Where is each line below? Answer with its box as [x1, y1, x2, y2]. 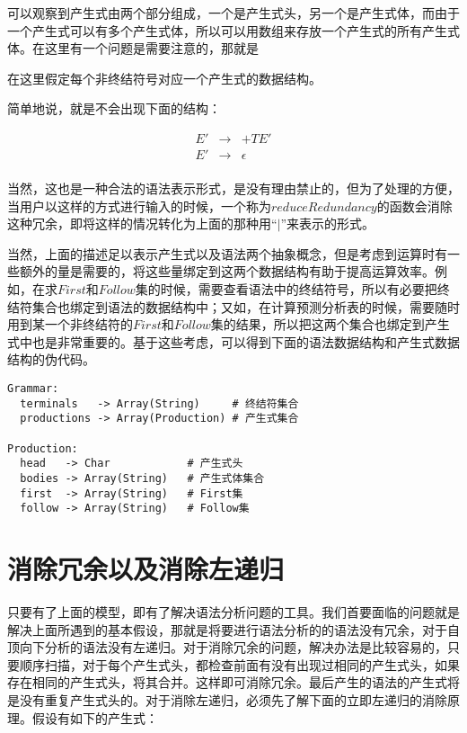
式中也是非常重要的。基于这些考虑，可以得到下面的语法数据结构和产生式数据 [7, 332, 460, 351]
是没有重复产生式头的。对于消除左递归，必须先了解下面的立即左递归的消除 [7, 691, 447, 709]
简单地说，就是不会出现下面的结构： [7, 99, 221, 118]
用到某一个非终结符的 [7, 315, 133, 334]
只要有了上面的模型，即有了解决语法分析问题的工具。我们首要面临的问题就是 [7, 603, 460, 621]
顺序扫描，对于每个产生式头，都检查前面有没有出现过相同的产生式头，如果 [19, 655, 460, 674]
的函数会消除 [376, 196, 453, 215]
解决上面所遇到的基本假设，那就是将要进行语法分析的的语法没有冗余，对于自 [7, 620, 460, 639]
